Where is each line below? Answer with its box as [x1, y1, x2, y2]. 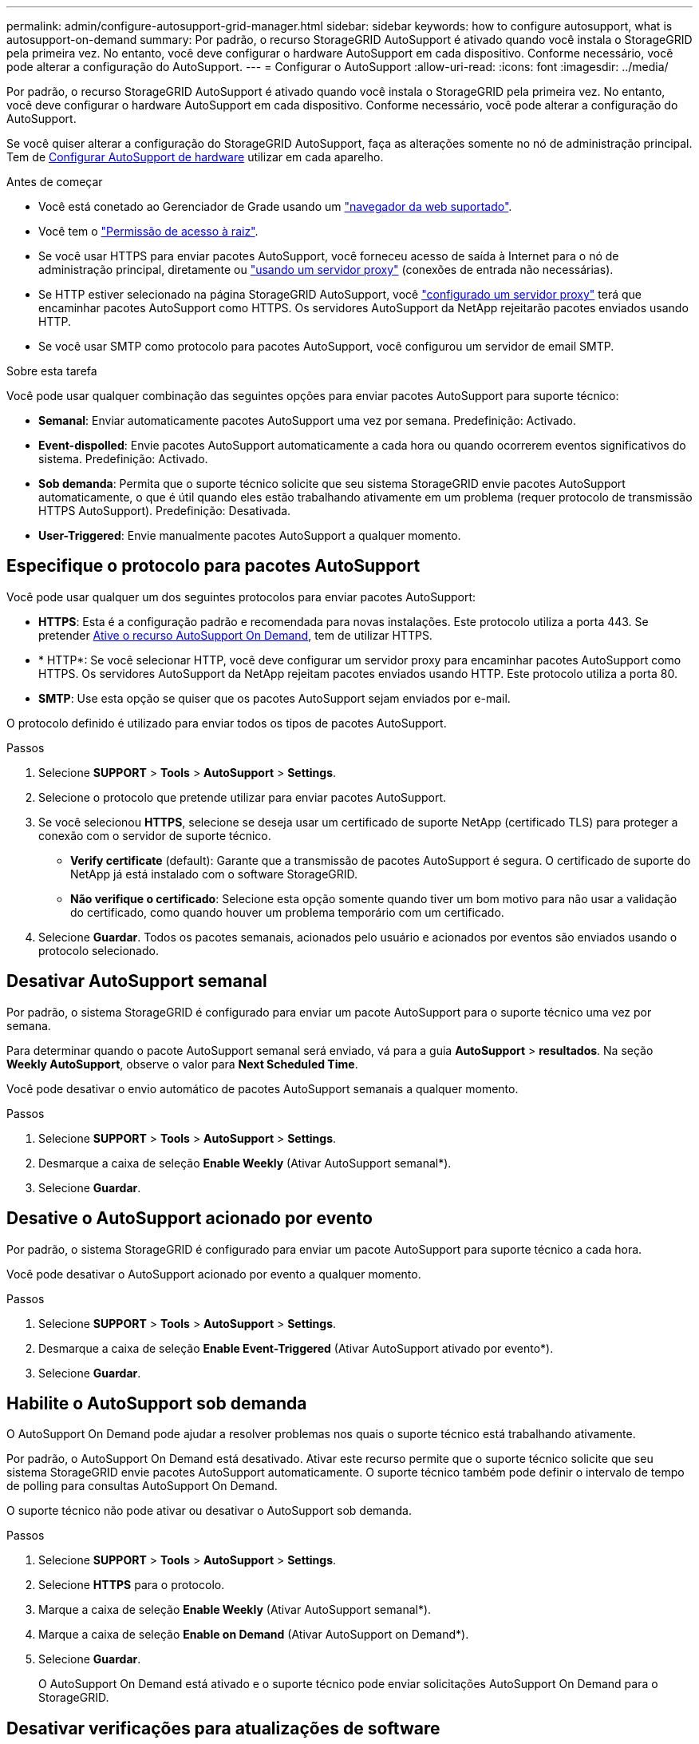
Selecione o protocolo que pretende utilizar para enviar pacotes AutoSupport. [38, 790, 447, 804]
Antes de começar [6, 175, 103, 188]
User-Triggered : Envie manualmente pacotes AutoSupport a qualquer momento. [38, 529, 461, 542]
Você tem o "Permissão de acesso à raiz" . [38, 224, 259, 238]
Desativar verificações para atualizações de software [6, 1718, 440, 1738]
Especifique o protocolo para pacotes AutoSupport [6, 556, 421, 577]
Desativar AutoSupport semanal [6, 971, 267, 992]
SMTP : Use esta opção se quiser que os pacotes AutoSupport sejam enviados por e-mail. [38, 691, 511, 705]
